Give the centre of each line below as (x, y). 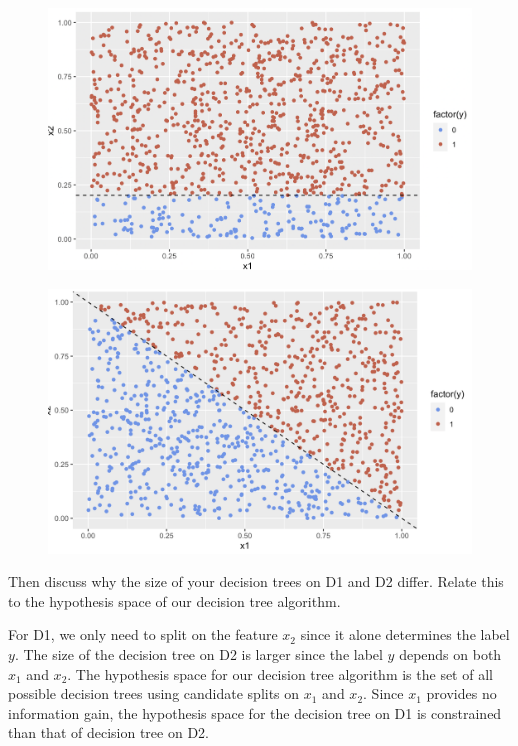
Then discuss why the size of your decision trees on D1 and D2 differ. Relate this (256, 581)
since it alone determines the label (405, 634)
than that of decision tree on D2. (108, 732)
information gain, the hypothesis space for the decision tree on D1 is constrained (255, 712)
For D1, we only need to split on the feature (143, 634)
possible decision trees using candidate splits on (154, 693)
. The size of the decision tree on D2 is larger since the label (198, 653)
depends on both (450, 653)
